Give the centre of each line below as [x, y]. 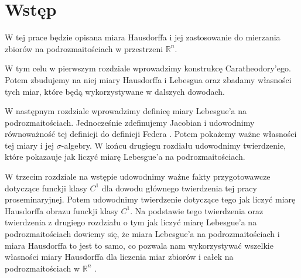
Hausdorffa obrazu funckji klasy [61, 210]
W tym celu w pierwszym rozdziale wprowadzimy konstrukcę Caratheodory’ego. [148, 68]
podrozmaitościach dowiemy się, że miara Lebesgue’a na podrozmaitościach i [142, 234]
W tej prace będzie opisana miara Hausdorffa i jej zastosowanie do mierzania [143, 37]
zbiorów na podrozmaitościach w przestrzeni [84, 48]
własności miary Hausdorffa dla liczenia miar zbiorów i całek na [119, 257]
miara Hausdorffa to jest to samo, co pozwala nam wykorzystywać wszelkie [139, 245]
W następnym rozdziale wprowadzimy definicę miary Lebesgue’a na [126, 111]
